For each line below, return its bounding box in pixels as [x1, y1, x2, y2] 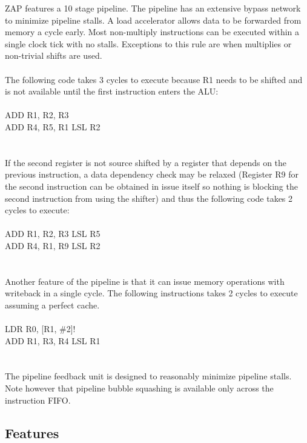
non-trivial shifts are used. [5, 49, 102, 62]
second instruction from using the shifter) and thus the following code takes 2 [5, 192, 293, 204]
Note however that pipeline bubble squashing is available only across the [5, 382, 274, 394]
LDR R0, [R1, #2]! [5, 322, 76, 335]
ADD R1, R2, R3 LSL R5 [5, 227, 101, 240]
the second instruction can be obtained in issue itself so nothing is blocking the [5, 179, 298, 192]
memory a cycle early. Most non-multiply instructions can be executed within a [5, 25, 300, 38]
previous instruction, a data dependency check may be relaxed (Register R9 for [5, 168, 299, 181]
